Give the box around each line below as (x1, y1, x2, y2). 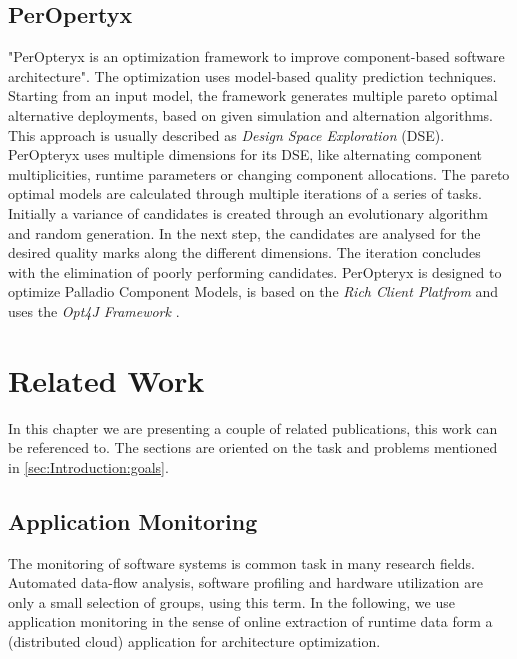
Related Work (8, 359, 205, 400)
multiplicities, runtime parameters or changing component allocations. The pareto (8, 163, 510, 184)
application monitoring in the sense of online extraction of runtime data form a (8, 611, 493, 632)
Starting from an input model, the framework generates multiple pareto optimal (8, 85, 498, 106)
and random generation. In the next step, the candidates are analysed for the (8, 222, 481, 243)
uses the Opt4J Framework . (8, 300, 180, 321)
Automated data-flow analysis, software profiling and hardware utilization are (8, 572, 483, 593)
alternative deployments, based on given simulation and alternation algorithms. (8, 104, 494, 125)
